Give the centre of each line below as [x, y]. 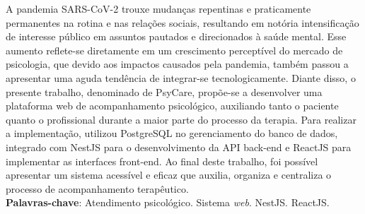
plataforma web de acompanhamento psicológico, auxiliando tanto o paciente [172, 106]
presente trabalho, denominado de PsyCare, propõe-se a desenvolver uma [164, 91]
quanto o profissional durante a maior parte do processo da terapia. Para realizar [181, 119]
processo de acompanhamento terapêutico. [97, 188]
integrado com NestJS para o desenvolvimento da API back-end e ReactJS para [179, 147]
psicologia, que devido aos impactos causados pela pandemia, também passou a [177, 64]
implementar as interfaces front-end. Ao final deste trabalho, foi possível [162, 161]
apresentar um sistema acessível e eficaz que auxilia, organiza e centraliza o [169, 175]
